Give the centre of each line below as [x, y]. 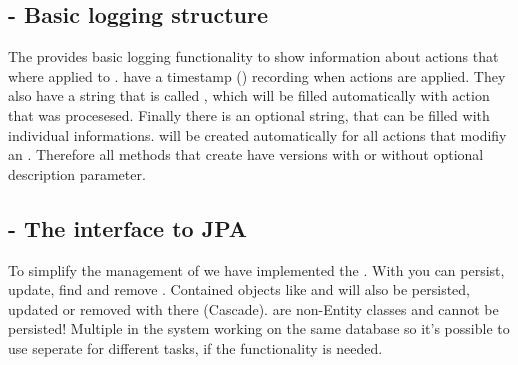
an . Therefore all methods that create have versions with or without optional [246, 154]
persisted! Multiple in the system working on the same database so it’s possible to [259, 328]
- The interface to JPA [127, 227]
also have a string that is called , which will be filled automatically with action [249, 95]
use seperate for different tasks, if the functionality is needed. [195, 347]
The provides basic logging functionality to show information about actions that [253, 56]
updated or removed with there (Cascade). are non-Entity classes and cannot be [253, 308]
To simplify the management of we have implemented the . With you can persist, [256, 269]
